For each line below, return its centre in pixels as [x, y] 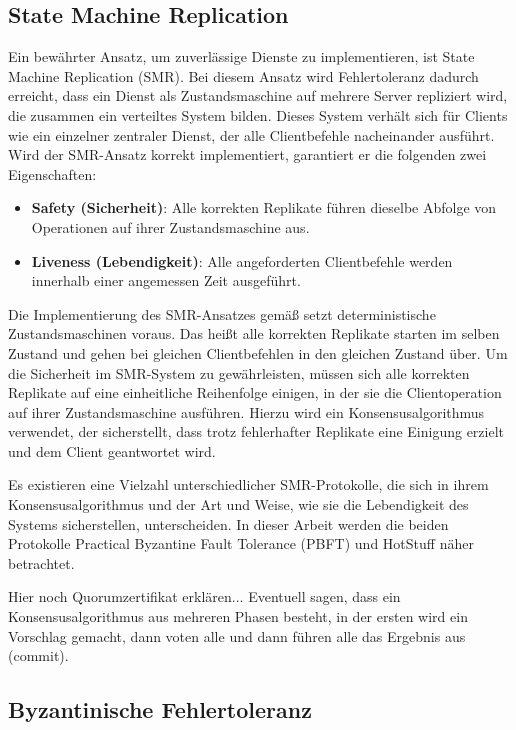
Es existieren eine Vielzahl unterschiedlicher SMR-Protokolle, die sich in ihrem [248, 484]
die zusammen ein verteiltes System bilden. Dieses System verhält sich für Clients [258, 114]
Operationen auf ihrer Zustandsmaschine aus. [170, 226]
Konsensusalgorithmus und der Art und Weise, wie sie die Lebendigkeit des [238, 504]
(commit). [38, 655]
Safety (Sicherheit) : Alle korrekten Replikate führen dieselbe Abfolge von [264, 207]
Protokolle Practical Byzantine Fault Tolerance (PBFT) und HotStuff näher [241, 543]
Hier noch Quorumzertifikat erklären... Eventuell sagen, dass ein [204, 596]
